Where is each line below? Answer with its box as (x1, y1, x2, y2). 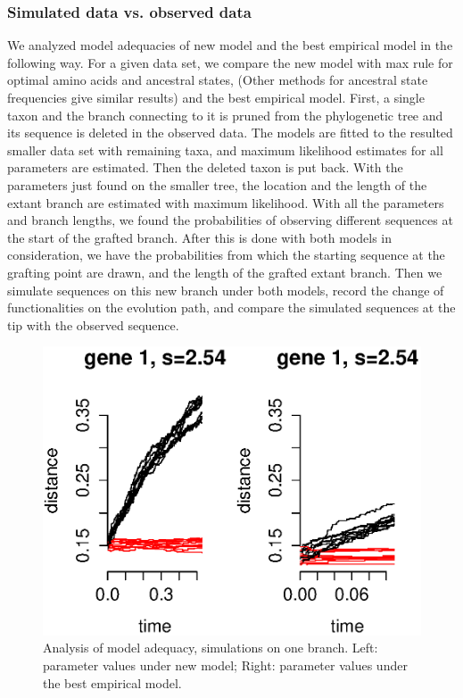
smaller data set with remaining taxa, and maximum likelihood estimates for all (7, 140, 443, 159)
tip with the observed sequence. (7, 315, 179, 334)
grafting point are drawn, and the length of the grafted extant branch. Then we (7, 262, 442, 281)
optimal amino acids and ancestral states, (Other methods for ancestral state (7, 71, 428, 89)
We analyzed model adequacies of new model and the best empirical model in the (7, 36, 453, 54)
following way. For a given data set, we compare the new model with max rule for (7, 53, 453, 71)
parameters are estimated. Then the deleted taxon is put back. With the (7, 158, 403, 177)
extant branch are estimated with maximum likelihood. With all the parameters (7, 193, 444, 212)
